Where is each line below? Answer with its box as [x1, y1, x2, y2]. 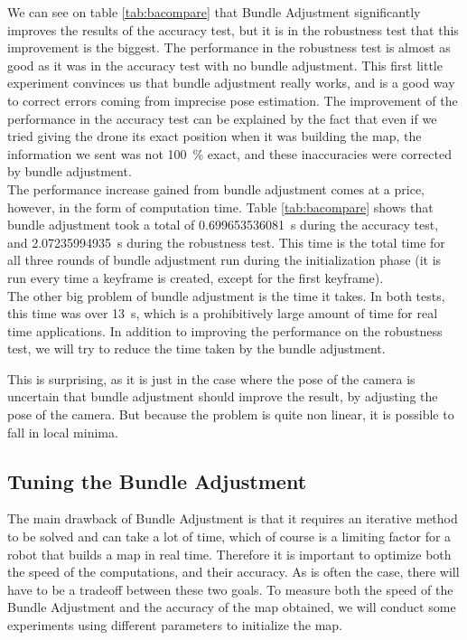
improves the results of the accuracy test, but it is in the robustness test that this [7, 20, 459, 39]
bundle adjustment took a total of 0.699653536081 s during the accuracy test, [7, 215, 439, 234]
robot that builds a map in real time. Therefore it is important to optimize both [7, 544, 452, 563]
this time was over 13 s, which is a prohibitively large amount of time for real [7, 304, 438, 323]
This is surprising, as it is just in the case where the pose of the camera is [7, 369, 416, 388]
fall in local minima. [7, 422, 118, 441]
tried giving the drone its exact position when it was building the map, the [7, 127, 422, 146]
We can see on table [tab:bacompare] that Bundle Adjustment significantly [7, 3, 421, 21]
